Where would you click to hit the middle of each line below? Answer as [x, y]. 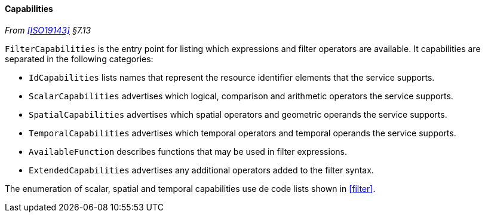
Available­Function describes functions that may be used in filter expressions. [188, 151]
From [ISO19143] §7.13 [48, 30]
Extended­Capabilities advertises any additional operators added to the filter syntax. [201, 170]
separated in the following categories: [79, 59]
